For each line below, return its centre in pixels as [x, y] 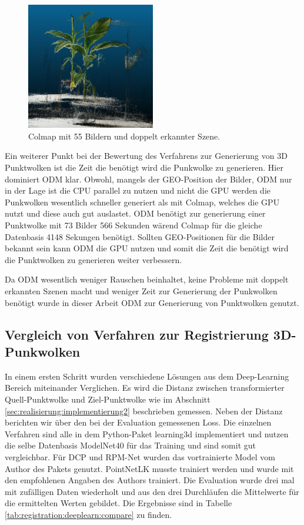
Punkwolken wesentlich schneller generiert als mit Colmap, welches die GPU [142, 202]
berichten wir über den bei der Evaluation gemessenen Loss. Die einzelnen [138, 422]
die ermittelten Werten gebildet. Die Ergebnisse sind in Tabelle [118, 503]
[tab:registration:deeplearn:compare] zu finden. [88, 514]
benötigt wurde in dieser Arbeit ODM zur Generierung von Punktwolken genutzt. [152, 302]
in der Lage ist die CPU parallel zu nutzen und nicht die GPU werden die [138, 190]
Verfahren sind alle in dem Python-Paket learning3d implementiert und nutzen [147, 433]
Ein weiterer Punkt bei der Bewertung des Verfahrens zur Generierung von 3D [146, 156]
